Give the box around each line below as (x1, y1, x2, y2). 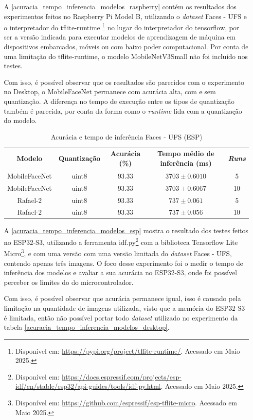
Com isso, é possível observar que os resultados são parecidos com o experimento (4, 77, 244, 87)
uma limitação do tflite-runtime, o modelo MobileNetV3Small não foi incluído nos (4, 51, 248, 61)
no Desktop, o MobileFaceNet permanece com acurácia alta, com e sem (4, 86, 216, 97)
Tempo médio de (157, 148, 215, 159)
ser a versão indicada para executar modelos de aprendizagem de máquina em (4, 32, 235, 42)
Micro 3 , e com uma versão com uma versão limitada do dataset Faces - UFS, (4, 247, 232, 258)
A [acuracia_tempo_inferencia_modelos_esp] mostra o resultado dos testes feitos (4, 225, 249, 236)
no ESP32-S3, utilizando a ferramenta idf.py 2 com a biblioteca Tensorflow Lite (4, 236, 238, 247)
